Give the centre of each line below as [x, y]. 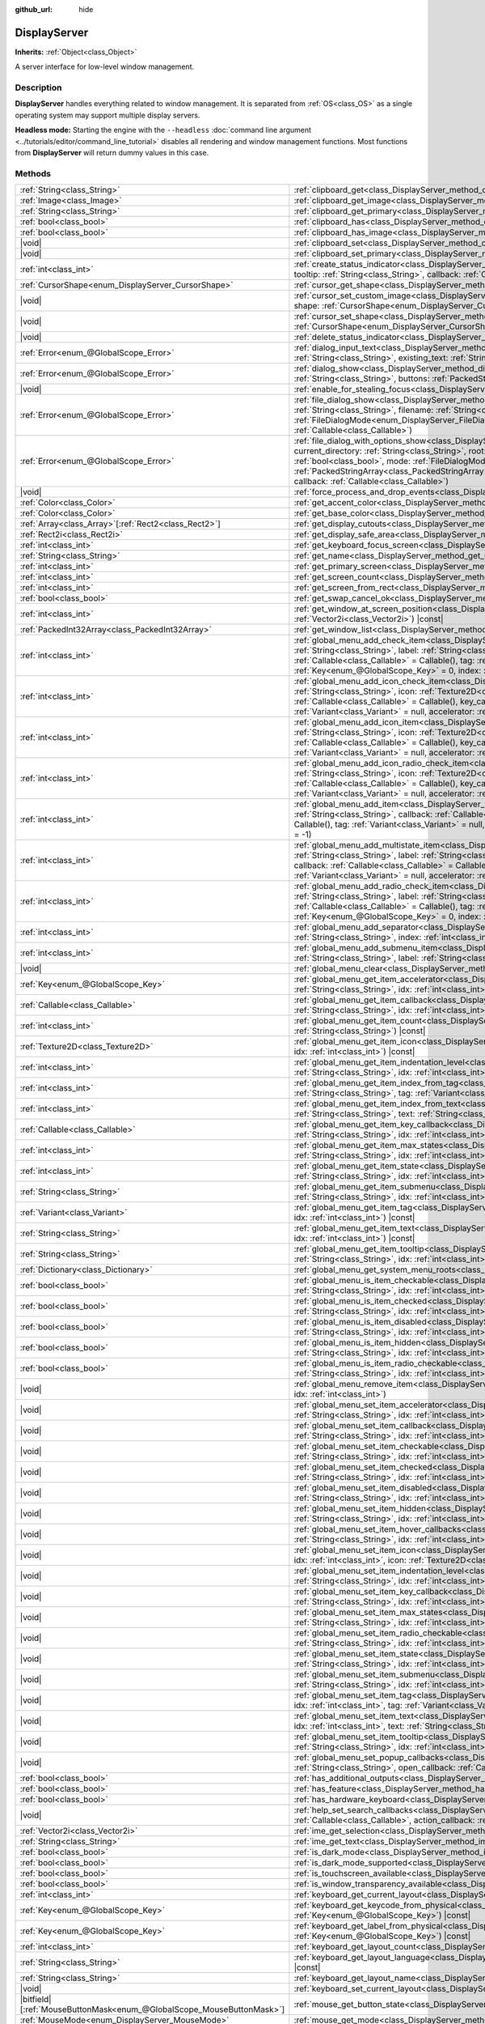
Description [38, 87]
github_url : [34, 9]
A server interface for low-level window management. [104, 67]
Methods [33, 173]
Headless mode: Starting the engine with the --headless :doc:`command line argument [163, 130]
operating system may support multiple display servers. [108, 115]
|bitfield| [36, 2000]
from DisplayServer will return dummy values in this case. [112, 153]
